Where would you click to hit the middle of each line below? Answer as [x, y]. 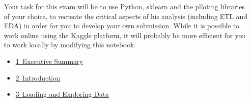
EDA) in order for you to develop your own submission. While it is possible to [122, 26]
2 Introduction [38, 77]
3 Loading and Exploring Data [62, 94]
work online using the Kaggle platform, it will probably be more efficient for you [125, 35]
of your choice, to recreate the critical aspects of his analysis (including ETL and [126, 16]
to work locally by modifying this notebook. [70, 45]
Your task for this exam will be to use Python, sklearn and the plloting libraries [125, 6]
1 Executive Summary [49, 61]
